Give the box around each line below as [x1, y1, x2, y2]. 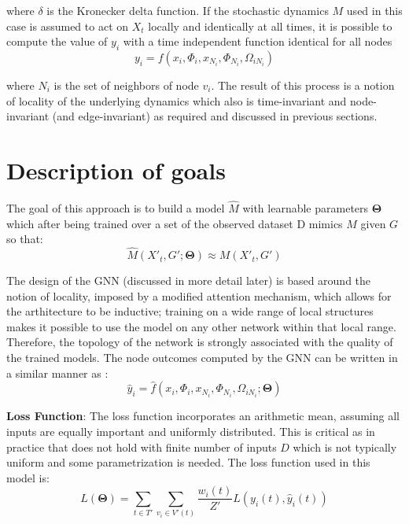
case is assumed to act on [6, 17, 129, 34]
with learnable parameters [242, 200, 369, 216]
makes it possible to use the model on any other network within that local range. [6, 318, 396, 334]
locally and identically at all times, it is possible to [148, 17, 392, 34]
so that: [6, 231, 43, 247]
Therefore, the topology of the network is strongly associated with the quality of [6, 334, 393, 350]
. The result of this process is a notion [211, 76, 395, 93]
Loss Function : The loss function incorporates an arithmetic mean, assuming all [6, 408, 400, 424]
